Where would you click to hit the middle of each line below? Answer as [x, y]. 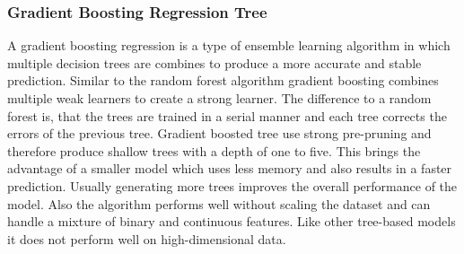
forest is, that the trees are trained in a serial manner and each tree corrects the [227, 115]
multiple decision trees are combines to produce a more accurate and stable [214, 62]
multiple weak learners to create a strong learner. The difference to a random [219, 98]
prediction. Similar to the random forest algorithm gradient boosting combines [223, 80]
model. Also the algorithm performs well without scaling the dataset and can [219, 203]
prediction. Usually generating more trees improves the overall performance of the [232, 185]
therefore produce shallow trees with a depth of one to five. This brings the [214, 150]
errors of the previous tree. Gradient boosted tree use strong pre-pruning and [219, 133]
